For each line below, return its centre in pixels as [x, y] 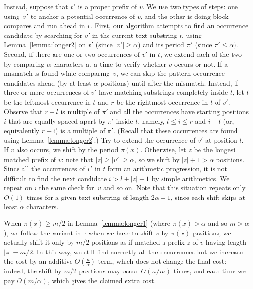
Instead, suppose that [36, 6]
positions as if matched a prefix [138, 242]
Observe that [23, 111]
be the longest [215, 149]
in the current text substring [135, 35]
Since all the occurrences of [45, 169]
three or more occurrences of [46, 92]
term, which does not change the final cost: [162, 261]
